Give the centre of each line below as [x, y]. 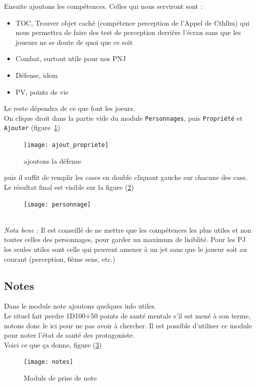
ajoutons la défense [53, 160]
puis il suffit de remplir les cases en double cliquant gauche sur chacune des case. [126, 177]
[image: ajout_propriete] [66, 145]
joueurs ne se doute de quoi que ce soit [74, 42]
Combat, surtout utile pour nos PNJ [71, 58]
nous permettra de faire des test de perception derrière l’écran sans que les [128, 32]
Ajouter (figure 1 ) [32, 127]
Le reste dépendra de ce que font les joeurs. [70, 108]
